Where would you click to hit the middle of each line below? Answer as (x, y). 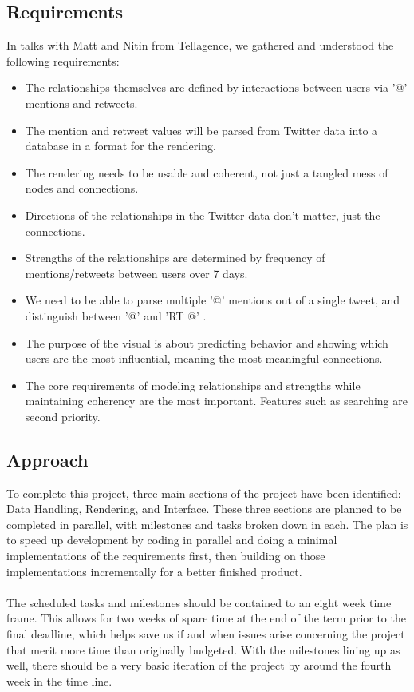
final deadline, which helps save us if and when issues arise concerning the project (206, 634)
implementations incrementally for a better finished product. (154, 571)
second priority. (63, 416)
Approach (47, 459)
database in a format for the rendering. (120, 146)
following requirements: (63, 60)
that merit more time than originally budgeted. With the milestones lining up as (203, 649)
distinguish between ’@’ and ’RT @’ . (116, 315)
